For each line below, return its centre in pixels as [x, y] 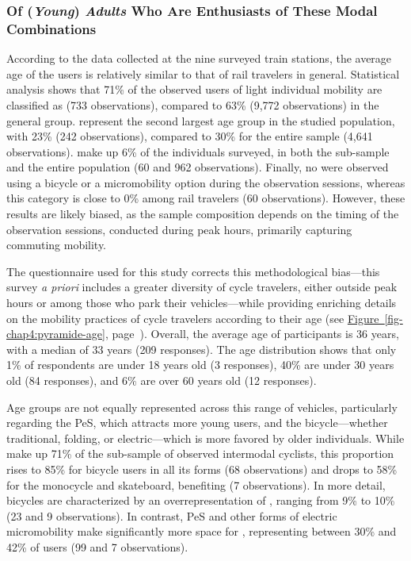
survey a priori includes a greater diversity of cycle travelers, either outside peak [202, 287]
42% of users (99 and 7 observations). [97, 546]
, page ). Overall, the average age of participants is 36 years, [252, 334]
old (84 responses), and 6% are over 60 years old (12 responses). [162, 380]
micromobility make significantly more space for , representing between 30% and [202, 531]
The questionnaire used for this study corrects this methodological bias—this [193, 271]
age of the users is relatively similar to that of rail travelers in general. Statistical [203, 73]
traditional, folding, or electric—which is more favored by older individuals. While [205, 438]
